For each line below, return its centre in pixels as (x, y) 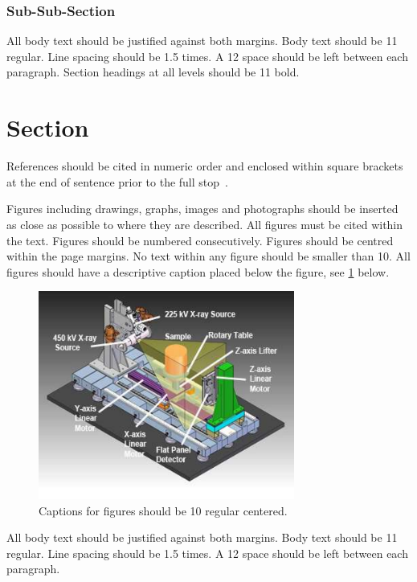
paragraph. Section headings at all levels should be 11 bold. (153, 72)
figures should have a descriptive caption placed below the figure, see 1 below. (198, 271)
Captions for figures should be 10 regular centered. (163, 510)
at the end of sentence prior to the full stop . (117, 181)
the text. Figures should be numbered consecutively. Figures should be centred (200, 240)
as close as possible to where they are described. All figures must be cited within (205, 224)
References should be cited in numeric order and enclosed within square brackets (205, 166)
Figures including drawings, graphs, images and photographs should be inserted (202, 209)
